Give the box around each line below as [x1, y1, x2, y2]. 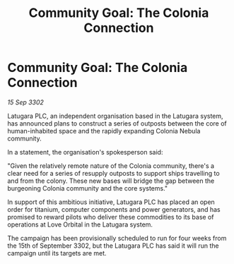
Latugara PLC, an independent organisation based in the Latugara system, [7, 112, 224, 120]
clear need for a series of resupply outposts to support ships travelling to [7, 169, 221, 177]
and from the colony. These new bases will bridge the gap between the [7, 176, 215, 185]
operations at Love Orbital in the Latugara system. [7, 220, 153, 229]
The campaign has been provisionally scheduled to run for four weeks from [7, 234, 227, 242]
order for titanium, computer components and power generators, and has [7, 205, 221, 213]
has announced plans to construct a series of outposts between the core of [7, 119, 228, 128]
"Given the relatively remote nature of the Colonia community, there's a [7, 161, 214, 170]
